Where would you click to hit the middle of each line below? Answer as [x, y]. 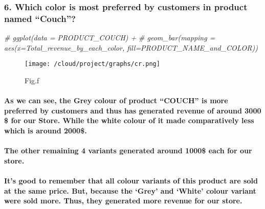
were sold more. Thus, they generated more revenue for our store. [123, 201]
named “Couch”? [40, 18]
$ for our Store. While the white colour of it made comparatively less [129, 120]
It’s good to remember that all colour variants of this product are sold [131, 180]
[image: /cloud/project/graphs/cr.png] [92, 64]
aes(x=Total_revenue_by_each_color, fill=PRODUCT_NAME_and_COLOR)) [131, 47]
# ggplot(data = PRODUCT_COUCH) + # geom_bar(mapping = [110, 38]
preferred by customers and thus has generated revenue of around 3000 [133, 110]
